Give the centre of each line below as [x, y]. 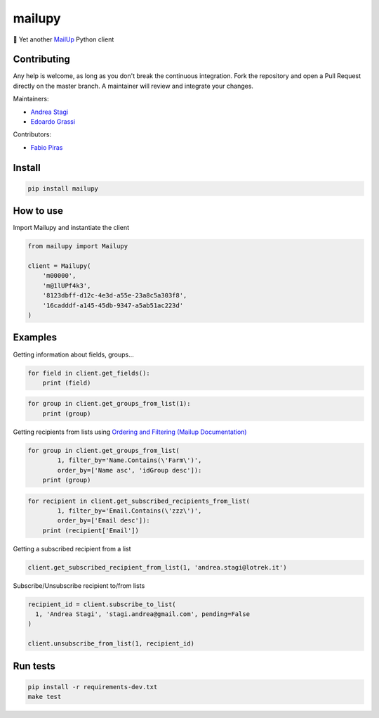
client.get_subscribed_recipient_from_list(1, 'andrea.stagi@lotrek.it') [157, 567]
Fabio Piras [47, 147]
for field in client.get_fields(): [89, 373]
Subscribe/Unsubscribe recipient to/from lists [79, 585]
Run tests [34, 666]
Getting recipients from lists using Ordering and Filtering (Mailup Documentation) [130, 432]
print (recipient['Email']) [91, 530]
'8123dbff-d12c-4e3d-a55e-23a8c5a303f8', [115, 296]
